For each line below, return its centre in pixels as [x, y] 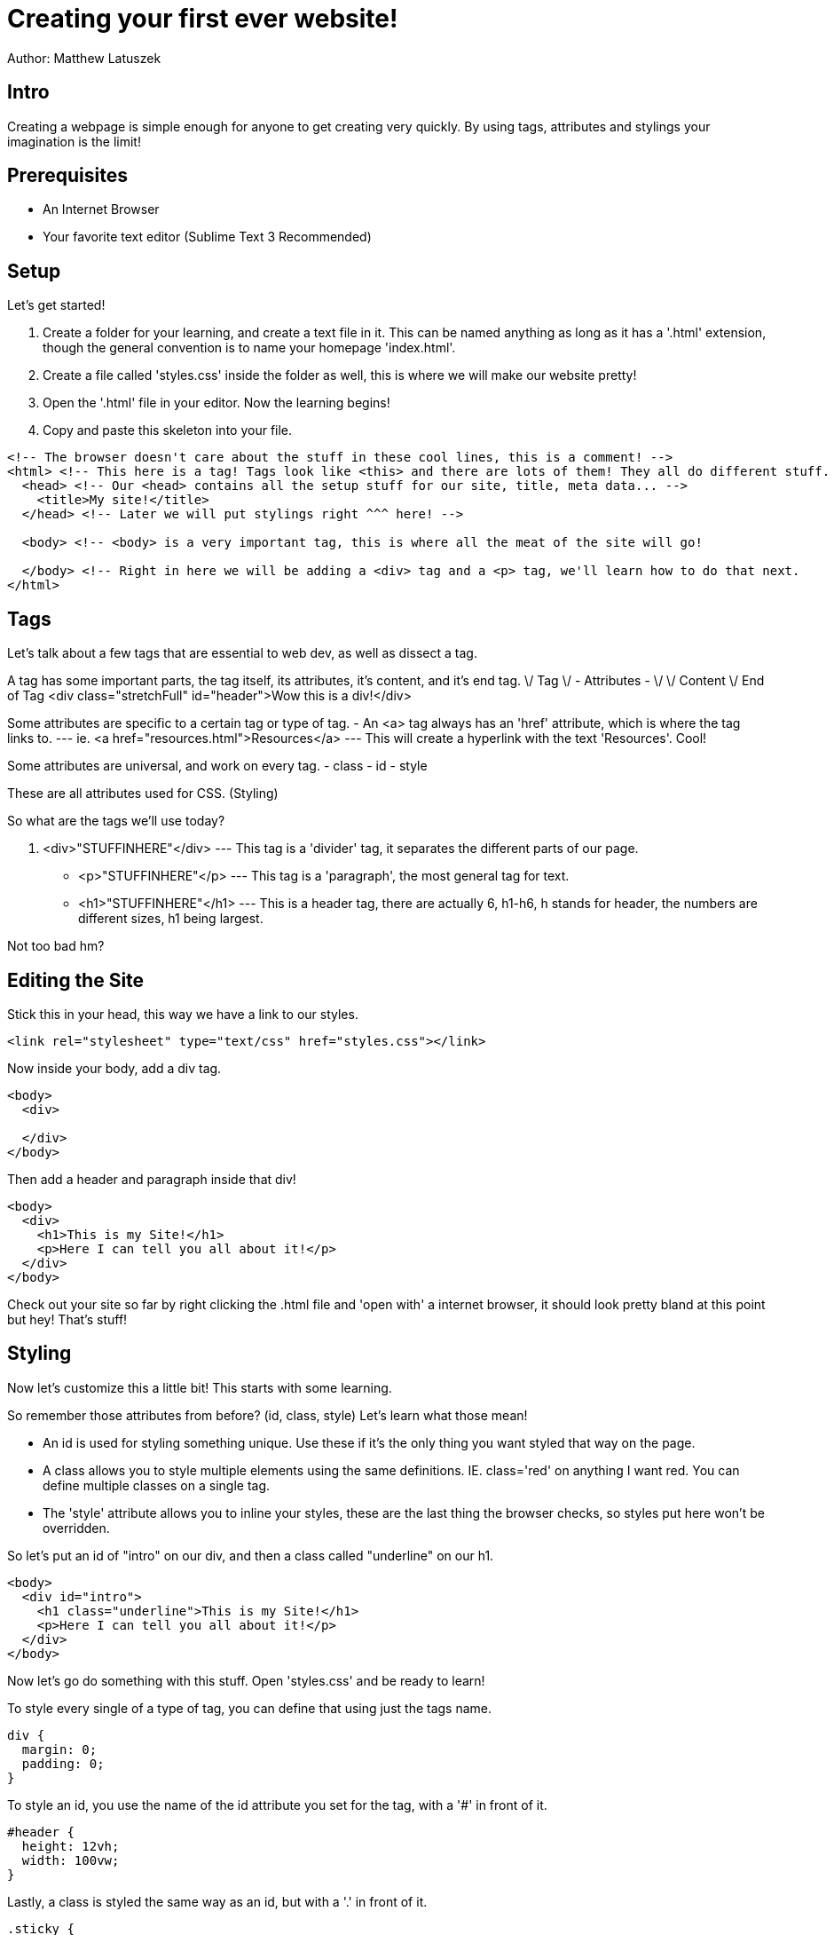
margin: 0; [59, 1749]
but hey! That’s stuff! [67, 1319]
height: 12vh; [71, 1846]
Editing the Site [76, 980]
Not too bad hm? [56, 946]
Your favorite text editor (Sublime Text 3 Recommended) [207, 237]
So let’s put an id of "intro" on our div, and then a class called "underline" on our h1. [251, 1555]
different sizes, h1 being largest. [171, 919]
